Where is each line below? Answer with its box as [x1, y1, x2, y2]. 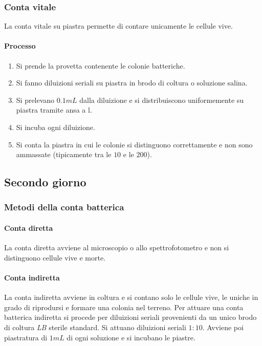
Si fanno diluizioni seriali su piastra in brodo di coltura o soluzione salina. [16, 77, 248, 88]
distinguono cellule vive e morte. [4, 252, 106, 263]
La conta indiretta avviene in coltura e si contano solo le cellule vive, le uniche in [4, 292, 258, 302]
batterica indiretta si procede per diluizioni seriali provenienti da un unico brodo [4, 312, 257, 322]
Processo [4, 40, 36, 51]
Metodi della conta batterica [4, 201, 124, 213]
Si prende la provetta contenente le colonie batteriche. [16, 60, 185, 71]
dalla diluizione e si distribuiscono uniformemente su [79, 94, 244, 105]
